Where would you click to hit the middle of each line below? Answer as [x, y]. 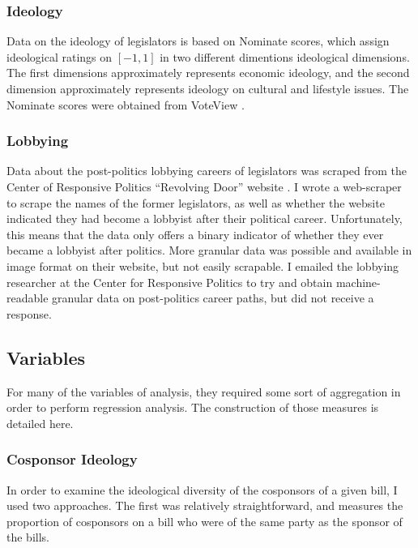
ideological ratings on [60, 56]
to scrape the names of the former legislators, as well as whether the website [196, 202]
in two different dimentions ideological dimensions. [285, 56]
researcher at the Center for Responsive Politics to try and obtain [170, 282]
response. [29, 313]
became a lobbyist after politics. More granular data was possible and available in [209, 250]
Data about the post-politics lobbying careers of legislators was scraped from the [207, 171]
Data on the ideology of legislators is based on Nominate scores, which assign [198, 41]
